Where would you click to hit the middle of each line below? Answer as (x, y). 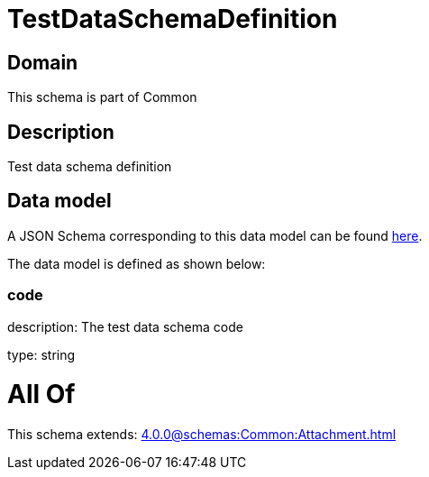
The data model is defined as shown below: (137, 263)
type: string (41, 354)
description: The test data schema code (125, 326)
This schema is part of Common (102, 97)
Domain (43, 62)
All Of (41, 394)
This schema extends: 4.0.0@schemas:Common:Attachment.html (202, 435)
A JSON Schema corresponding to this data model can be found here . (215, 235)
